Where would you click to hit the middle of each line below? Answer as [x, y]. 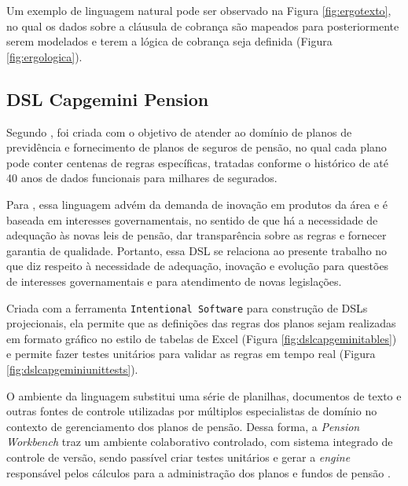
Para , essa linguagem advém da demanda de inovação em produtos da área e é [197, 204]
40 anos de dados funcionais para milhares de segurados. [142, 178]
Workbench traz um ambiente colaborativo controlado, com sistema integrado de [200, 442]
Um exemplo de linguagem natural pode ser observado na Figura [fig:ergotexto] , [199, 10]
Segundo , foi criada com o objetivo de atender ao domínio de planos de [179, 132]
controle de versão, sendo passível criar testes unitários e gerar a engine [178, 457]
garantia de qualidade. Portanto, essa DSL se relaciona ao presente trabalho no [197, 250]
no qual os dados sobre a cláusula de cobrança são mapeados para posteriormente [203, 26]
